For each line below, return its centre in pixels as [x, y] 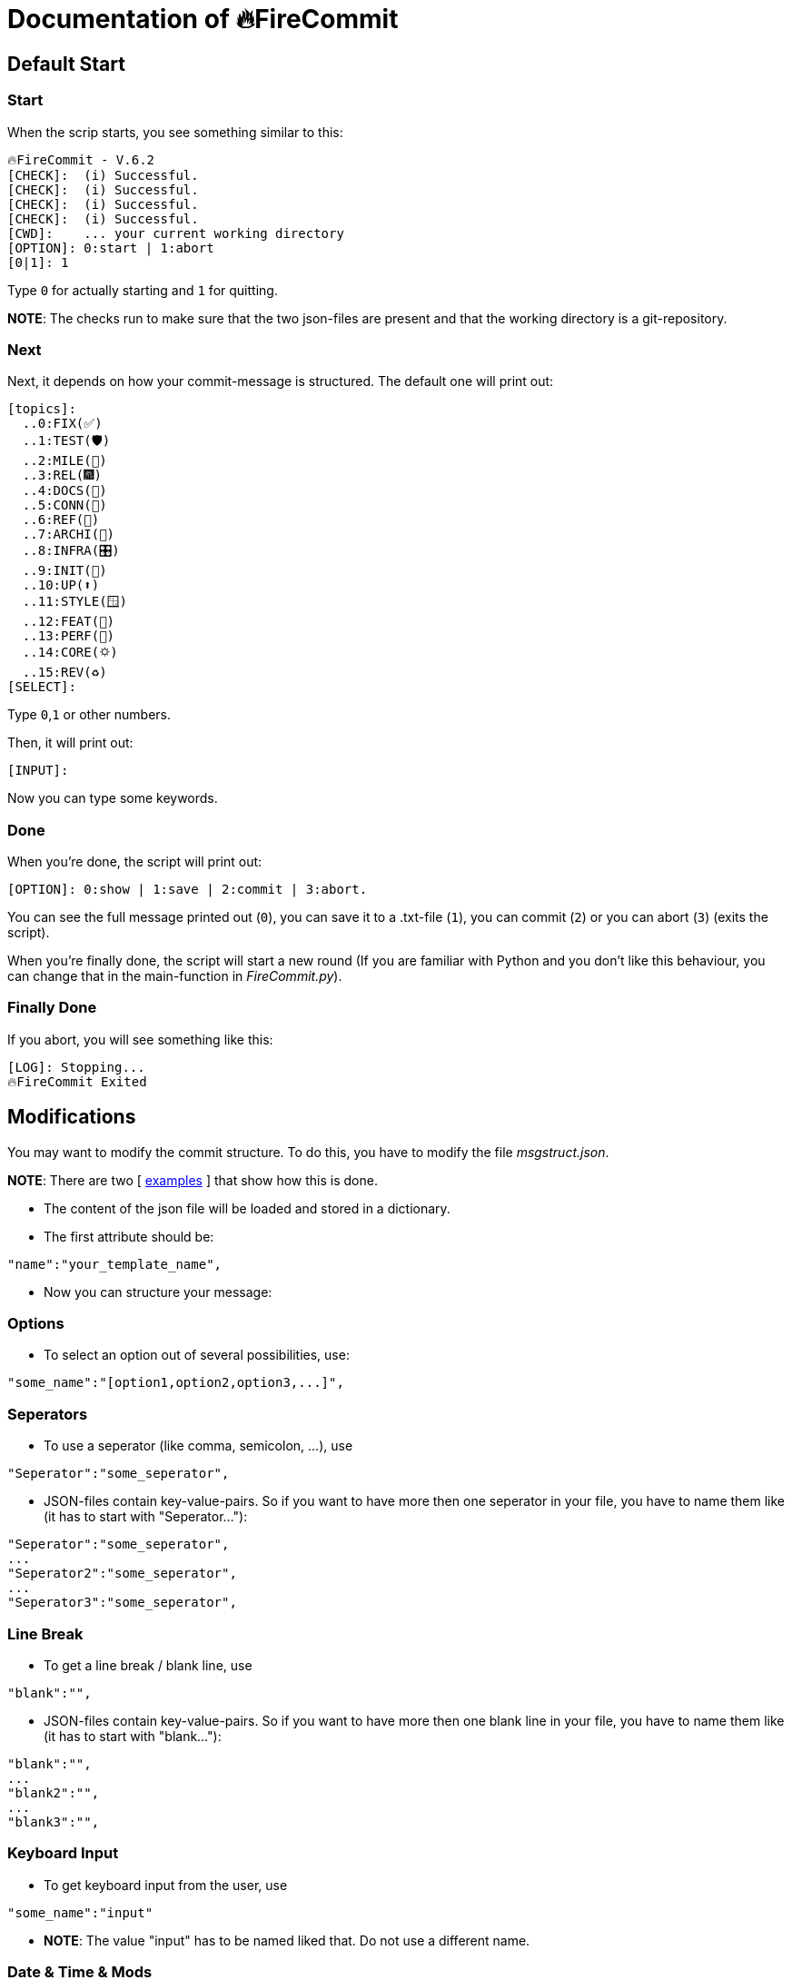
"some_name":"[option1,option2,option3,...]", [176, 1383]
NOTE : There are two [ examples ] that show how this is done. [193, 1180]
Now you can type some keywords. [113, 798]
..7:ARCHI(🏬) [69, 535]
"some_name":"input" [80, 1912]
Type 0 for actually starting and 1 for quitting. [143, 290]
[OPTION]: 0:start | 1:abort [111, 247]
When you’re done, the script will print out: [135, 862]
